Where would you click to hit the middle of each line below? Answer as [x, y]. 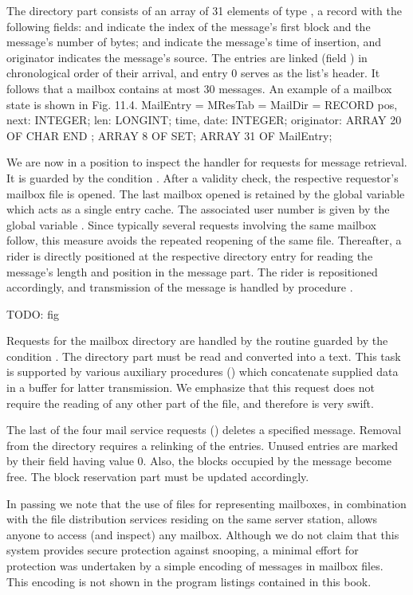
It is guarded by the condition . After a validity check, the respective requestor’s [203, 177]
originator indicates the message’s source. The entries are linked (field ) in [187, 57]
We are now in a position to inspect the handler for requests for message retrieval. [207, 162]
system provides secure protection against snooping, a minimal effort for [183, 550]
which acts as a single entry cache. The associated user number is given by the [198, 209]
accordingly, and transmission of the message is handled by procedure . [180, 287]
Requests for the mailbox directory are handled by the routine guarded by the [197, 341]
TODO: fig [33, 313]
